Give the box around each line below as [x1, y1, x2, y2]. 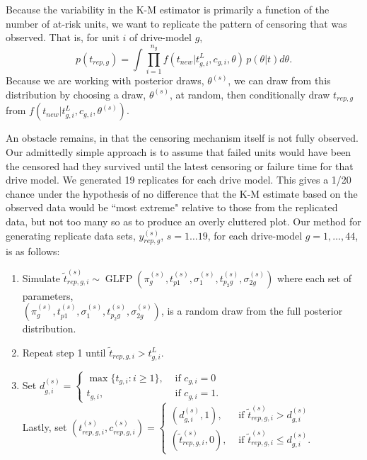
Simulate [22, 270, 61, 285]
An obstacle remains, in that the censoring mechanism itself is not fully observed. [6, 130, 359, 145]
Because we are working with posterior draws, [6, 73, 204, 88]
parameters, [22, 288, 74, 303]
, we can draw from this [228, 73, 331, 88]
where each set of [276, 270, 351, 285]
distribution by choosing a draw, [6, 86, 146, 101]
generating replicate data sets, [6, 228, 136, 242]
